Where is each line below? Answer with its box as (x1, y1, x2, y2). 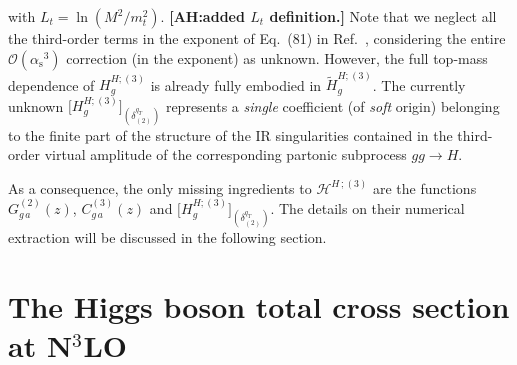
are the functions (372, 177, 477, 198)
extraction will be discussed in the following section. (8, 227, 327, 248)
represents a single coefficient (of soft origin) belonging (165, 95, 500, 116)
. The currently (372, 74, 466, 95)
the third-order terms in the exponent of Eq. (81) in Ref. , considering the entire (8, 28, 506, 48)
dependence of (8, 74, 95, 95)
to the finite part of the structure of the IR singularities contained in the (8, 124, 453, 145)
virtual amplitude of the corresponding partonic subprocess (44, 144, 407, 165)
